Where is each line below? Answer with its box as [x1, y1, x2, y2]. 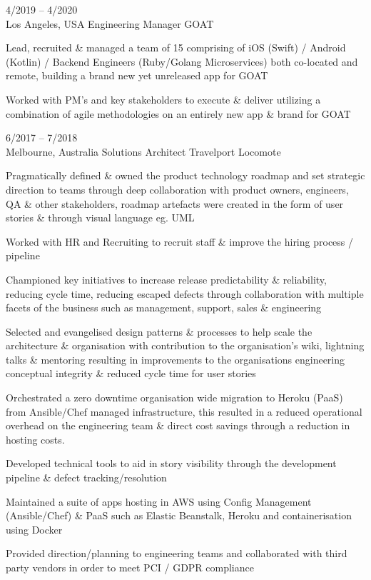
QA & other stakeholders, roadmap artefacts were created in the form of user [6, 196, 344, 211]
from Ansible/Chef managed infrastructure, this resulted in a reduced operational [6, 404, 362, 419]
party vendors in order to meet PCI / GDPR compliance [6, 560, 254, 574]
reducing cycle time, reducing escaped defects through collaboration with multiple [6, 286, 364, 301]
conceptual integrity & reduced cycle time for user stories [6, 366, 256, 381]
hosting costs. [6, 431, 65, 446]
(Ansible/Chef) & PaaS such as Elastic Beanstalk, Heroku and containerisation [6, 508, 352, 523]
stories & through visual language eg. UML [6, 210, 195, 225]
